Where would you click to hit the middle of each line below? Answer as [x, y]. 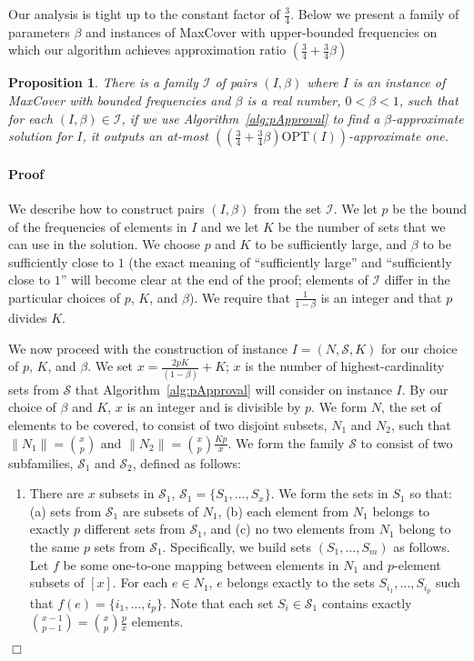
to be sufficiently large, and [331, 244]
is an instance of [399, 82]
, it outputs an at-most [145, 136]
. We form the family [286, 442]
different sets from [135, 529]
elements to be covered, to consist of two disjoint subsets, [168, 424]
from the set [287, 208]
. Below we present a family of [375, 14]
